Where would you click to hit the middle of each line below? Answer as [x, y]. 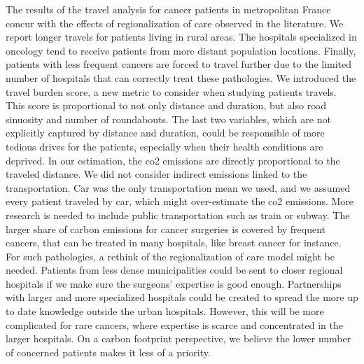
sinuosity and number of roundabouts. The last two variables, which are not [168, 119]
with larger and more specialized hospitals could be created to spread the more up [182, 297]
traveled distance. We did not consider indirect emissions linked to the [156, 174]
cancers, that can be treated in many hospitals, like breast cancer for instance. [174, 243]
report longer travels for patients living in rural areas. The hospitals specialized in [181, 37]
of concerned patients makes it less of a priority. [108, 352]
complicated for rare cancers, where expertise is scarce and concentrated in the [175, 324]
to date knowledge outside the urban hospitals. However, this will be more [165, 311]
